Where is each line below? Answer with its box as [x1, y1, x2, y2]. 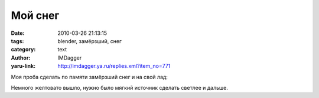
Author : [11, 54, 31, 61]
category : [11, 46, 36, 53]
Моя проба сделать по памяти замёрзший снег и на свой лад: [11, 73, 168, 80]
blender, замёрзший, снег [57, 37, 122, 44]
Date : [11, 30, 25, 37]
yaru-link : [11, 63, 35, 70]
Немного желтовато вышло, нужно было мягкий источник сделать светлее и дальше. [11, 84, 229, 91]
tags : [11, 37, 24, 44]
